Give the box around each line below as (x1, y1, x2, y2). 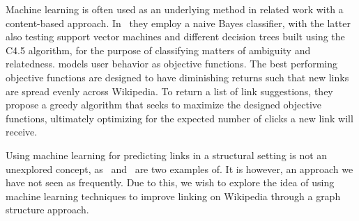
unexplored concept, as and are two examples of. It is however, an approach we (6, 161, 353, 176)
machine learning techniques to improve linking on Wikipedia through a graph (6, 188, 341, 203)
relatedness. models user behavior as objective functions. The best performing (6, 56, 337, 71)
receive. (6, 124, 38, 139)
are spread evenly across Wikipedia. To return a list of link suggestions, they (6, 83, 333, 98)
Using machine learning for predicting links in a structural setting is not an (6, 147, 328, 162)
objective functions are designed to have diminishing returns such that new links (6, 69, 349, 84)
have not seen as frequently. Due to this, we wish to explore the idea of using (6, 175, 335, 190)
